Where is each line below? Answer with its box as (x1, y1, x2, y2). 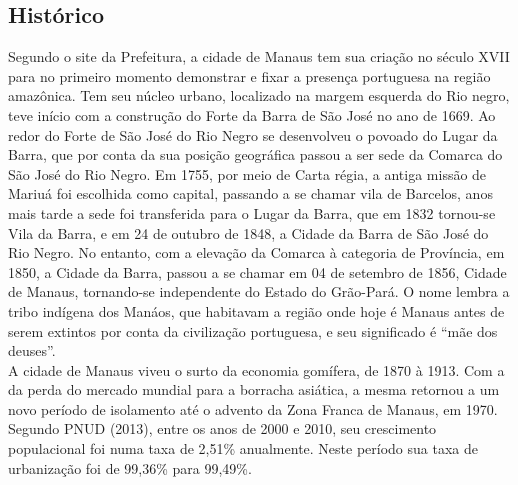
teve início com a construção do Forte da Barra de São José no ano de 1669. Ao (8, 104, 496, 125)
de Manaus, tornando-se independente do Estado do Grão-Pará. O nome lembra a (8, 281, 510, 302)
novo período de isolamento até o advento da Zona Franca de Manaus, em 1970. (8, 398, 498, 419)
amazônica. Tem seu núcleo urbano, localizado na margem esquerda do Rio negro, (8, 85, 510, 106)
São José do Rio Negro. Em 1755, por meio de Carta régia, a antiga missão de (8, 163, 487, 184)
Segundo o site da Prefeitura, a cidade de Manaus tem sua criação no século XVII (8, 46, 510, 67)
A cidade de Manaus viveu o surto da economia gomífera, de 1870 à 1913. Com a (8, 359, 505, 380)
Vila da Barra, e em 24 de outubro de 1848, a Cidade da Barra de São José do (8, 222, 489, 243)
